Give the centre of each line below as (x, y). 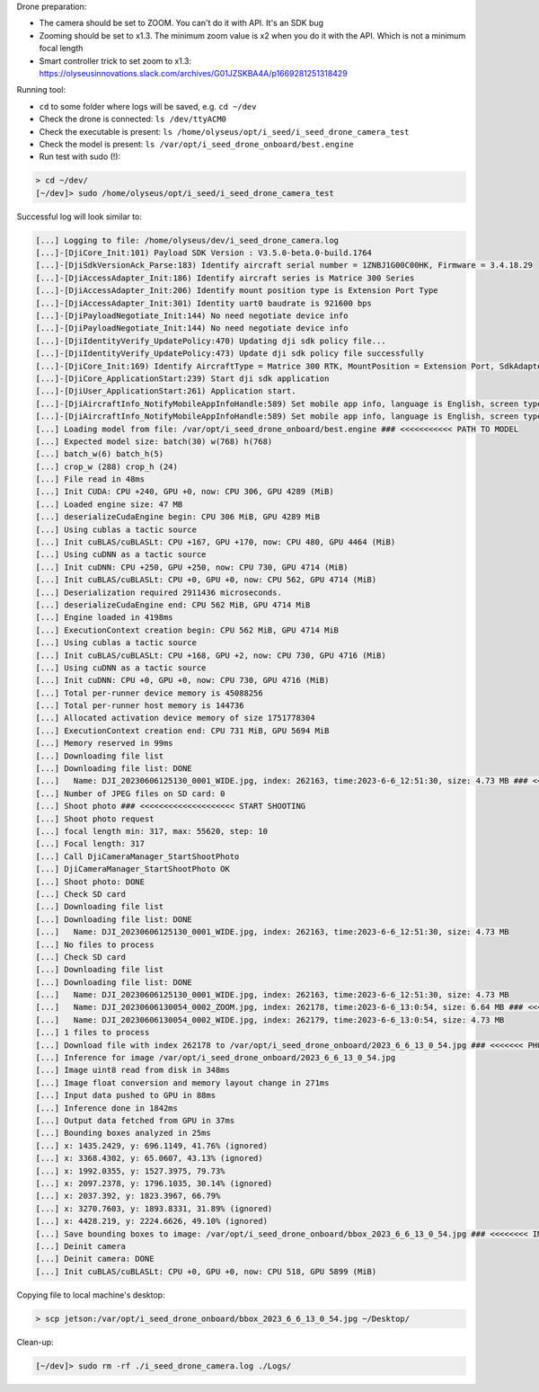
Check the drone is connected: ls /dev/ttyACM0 (133, 119)
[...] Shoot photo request (95, 819)
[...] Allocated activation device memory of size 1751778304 (175, 718)
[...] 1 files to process (93, 1033)
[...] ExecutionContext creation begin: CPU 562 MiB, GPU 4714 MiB (187, 630)
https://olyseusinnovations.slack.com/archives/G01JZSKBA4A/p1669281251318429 (193, 73)
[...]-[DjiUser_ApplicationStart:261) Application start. (166, 391)
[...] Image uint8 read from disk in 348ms (133, 1070)
